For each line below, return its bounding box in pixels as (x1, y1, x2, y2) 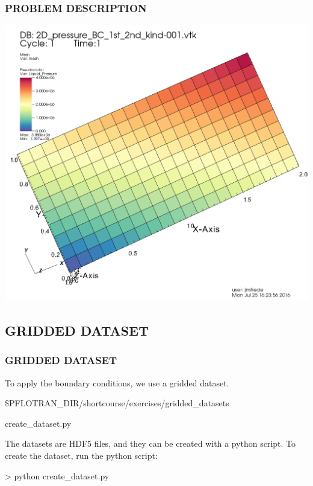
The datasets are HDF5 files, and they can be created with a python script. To (5, 437, 296, 450)
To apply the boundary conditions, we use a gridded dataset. (5, 376, 229, 389)
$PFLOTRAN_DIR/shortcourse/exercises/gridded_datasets (5, 397, 229, 409)
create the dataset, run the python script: (5, 449, 158, 461)
